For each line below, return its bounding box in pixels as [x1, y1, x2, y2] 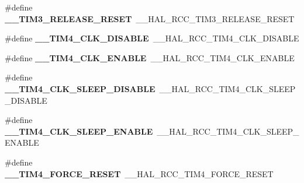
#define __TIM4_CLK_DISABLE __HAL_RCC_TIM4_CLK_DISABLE [5, 32, 299, 44]
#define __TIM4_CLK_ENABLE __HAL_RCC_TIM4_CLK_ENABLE [5, 51, 295, 64]
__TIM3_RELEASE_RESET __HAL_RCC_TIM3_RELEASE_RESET [5, 12, 295, 24]
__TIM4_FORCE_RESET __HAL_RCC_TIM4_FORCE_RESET [5, 167, 274, 180]
